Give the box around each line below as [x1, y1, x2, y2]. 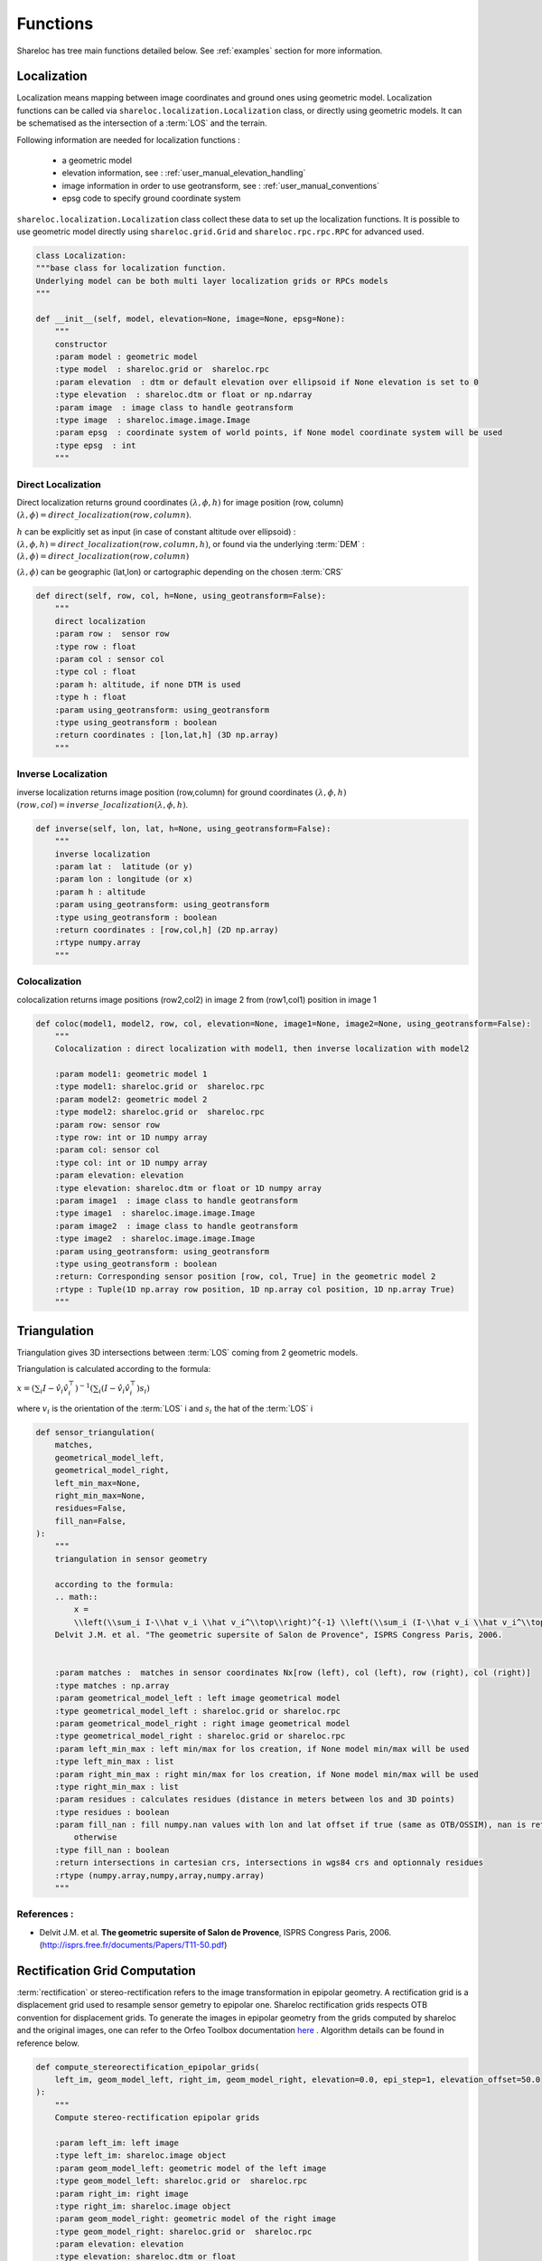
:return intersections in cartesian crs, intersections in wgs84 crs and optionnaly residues [54, 1858, 483, 1868]
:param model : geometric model [54, 352, 199, 362]
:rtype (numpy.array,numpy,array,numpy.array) [54, 1870, 266, 1880]
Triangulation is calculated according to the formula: [16, 1363, 211, 1374]
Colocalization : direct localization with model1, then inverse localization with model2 [54, 1044, 470, 1054]
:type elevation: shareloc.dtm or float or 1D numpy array [54, 1183, 322, 1193]
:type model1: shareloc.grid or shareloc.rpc [54, 1082, 266, 1092]
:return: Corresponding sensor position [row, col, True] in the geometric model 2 [54, 1272, 436, 1282]
